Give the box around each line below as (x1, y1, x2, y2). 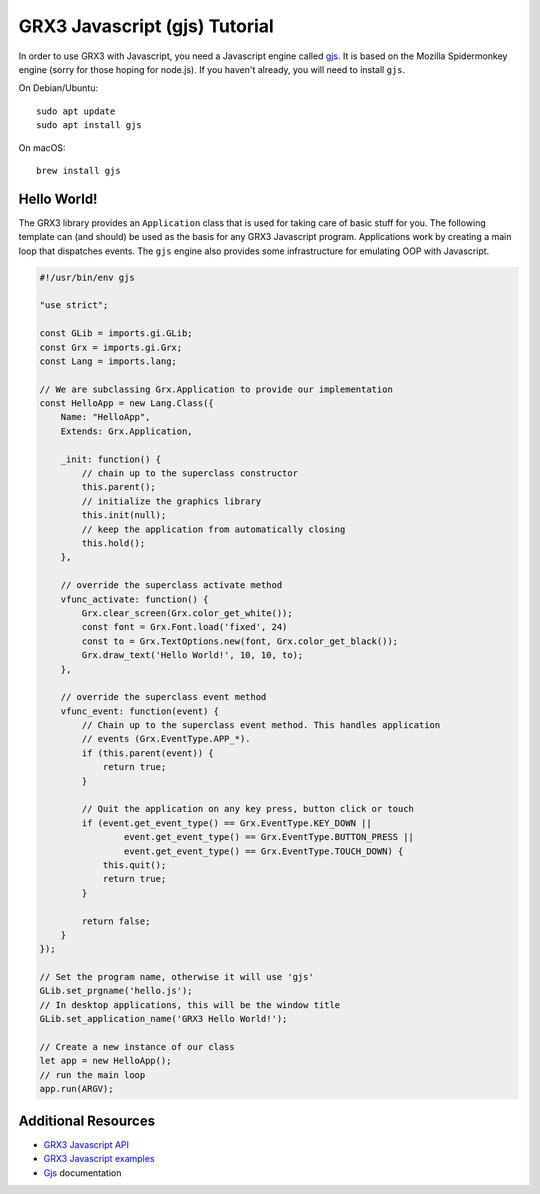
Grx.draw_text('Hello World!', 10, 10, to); (81, 650, 304, 661)
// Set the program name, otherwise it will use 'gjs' (39, 971, 314, 983)
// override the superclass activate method (60, 580, 283, 591)
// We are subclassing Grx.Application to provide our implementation (39, 383, 394, 395)
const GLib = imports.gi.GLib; (39, 328, 194, 339)
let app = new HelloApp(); (39, 1055, 172, 1067)
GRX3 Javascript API (43, 1138, 130, 1150)
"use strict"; (39, 300, 109, 311)
